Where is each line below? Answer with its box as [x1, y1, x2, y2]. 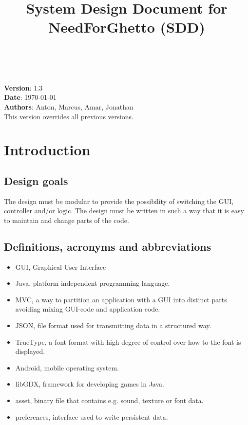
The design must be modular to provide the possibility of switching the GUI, [4, 196, 234, 206]
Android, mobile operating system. [15, 362, 119, 372]
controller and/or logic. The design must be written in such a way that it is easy [4, 205, 244, 216]
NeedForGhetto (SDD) [48, 17, 205, 37]
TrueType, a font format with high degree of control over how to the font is [15, 336, 241, 347]
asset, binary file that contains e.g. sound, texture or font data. [15, 395, 204, 406]
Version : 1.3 [4, 82, 43, 92]
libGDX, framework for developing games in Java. [15, 379, 164, 389]
